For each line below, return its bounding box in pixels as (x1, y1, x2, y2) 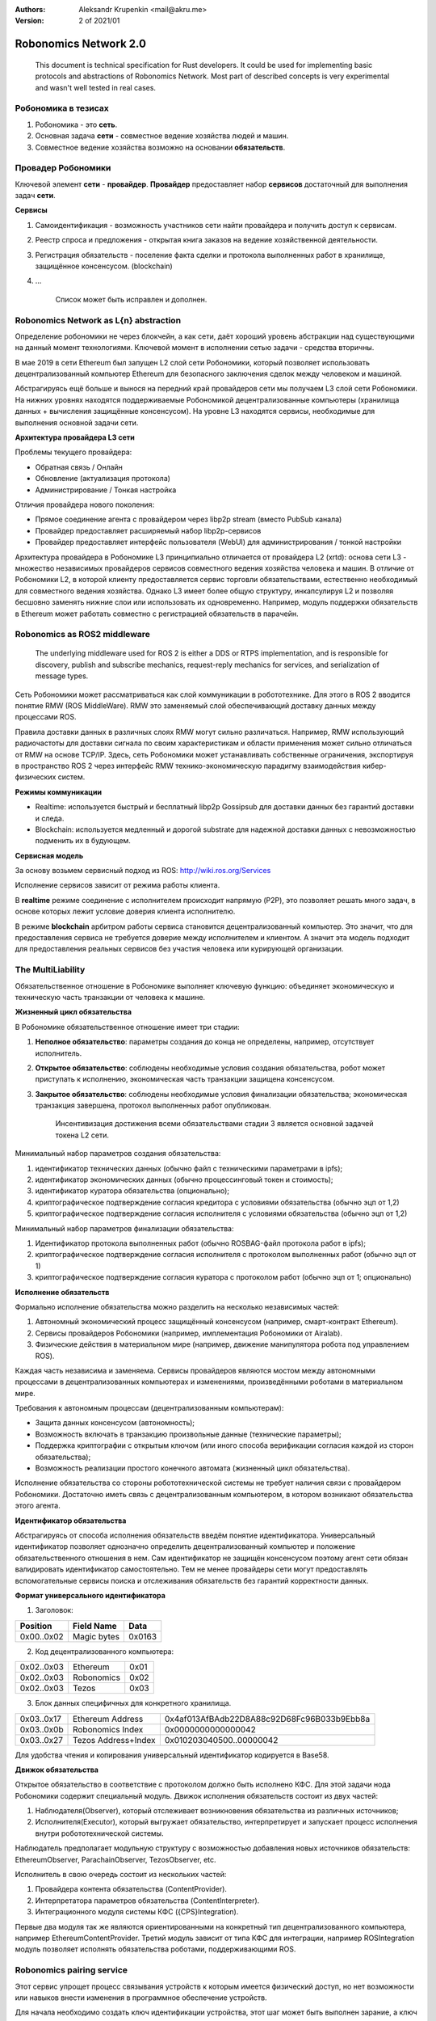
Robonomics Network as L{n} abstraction (15, 314, 182, 326)
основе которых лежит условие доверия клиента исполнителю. (15, 906, 236, 917)
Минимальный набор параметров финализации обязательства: (15, 1223, 234, 1233)
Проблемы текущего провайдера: (15, 447, 132, 457)
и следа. (35, 813, 65, 823)
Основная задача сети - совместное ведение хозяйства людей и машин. (35, 131, 289, 141)
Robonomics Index (73, 1724, 144, 1735)
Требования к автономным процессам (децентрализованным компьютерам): (15, 1403, 284, 1413)
